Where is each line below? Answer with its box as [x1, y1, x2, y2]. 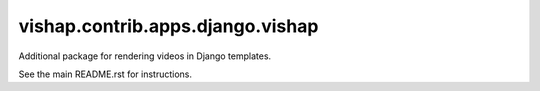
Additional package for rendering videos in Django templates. [18, 50, 272, 62]
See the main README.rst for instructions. [18, 68, 192, 80]
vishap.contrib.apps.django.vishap [18, 15, 319, 37]
